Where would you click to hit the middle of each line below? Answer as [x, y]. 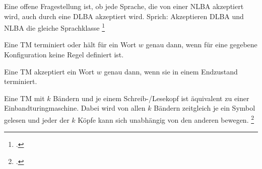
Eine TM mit [24, 98]
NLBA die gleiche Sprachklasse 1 [55, 27]
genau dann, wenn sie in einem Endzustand [171, 71]
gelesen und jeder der [37, 119]
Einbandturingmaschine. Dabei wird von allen [75, 108]
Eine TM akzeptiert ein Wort [49, 71]
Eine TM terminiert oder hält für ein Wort [70, 45]
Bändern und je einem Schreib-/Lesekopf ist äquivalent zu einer [151, 98]
